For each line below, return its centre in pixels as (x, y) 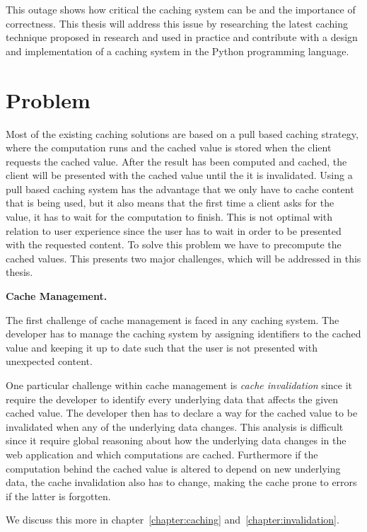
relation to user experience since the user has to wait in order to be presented (174, 230)
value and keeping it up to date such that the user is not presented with (162, 347)
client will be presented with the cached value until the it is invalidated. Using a (179, 175)
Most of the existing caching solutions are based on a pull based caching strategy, (182, 133)
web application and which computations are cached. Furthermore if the (162, 454)
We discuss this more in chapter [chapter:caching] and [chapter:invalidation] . (173, 520)
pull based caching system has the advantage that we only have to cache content (180, 189)
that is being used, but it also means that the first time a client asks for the (170, 203)
